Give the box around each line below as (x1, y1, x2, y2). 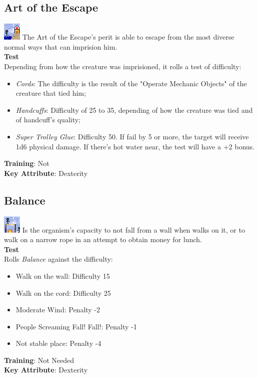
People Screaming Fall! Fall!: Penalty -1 (15, 321, 137, 331)
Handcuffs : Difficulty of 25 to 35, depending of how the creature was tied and (15, 104, 253, 115)
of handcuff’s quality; (15, 114, 81, 125)
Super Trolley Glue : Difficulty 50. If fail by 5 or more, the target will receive (15, 131, 249, 141)
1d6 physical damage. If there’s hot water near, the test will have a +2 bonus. (15, 141, 254, 151)
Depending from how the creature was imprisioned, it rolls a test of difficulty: (4, 61, 241, 71)
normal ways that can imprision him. (4, 41, 117, 52)
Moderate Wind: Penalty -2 (15, 304, 100, 315)
